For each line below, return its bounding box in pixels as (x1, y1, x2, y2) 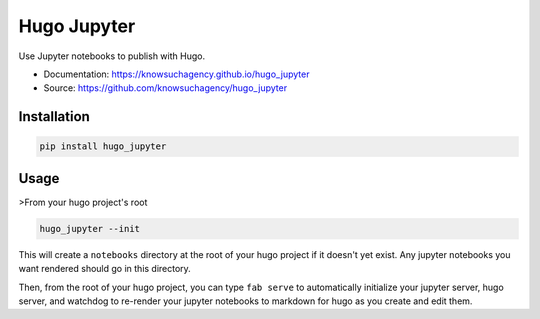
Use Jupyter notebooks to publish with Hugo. (18, 50, 205, 62)
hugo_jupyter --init (39, 223, 140, 234)
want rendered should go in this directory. (18, 263, 192, 275)
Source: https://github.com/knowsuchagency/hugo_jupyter (43, 82, 288, 94)
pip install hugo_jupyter (39, 141, 167, 152)
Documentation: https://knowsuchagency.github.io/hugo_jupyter (43, 68, 310, 80)
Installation (18, 108, 90, 125)
